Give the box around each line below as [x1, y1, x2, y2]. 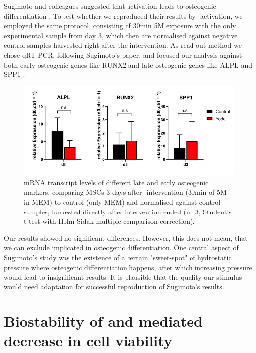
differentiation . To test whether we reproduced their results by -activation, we [4, 10, 243, 21]
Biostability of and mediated [4, 310, 203, 331]
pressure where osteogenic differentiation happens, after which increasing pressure [4, 262, 252, 272]
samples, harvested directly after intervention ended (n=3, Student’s [24, 206, 232, 216]
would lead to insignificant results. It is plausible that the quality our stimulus [4, 272, 242, 282]
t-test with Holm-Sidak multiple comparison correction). [24, 216, 195, 226]
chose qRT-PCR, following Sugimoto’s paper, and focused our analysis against [4, 49, 242, 60]
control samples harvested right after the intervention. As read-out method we [4, 40, 242, 50]
